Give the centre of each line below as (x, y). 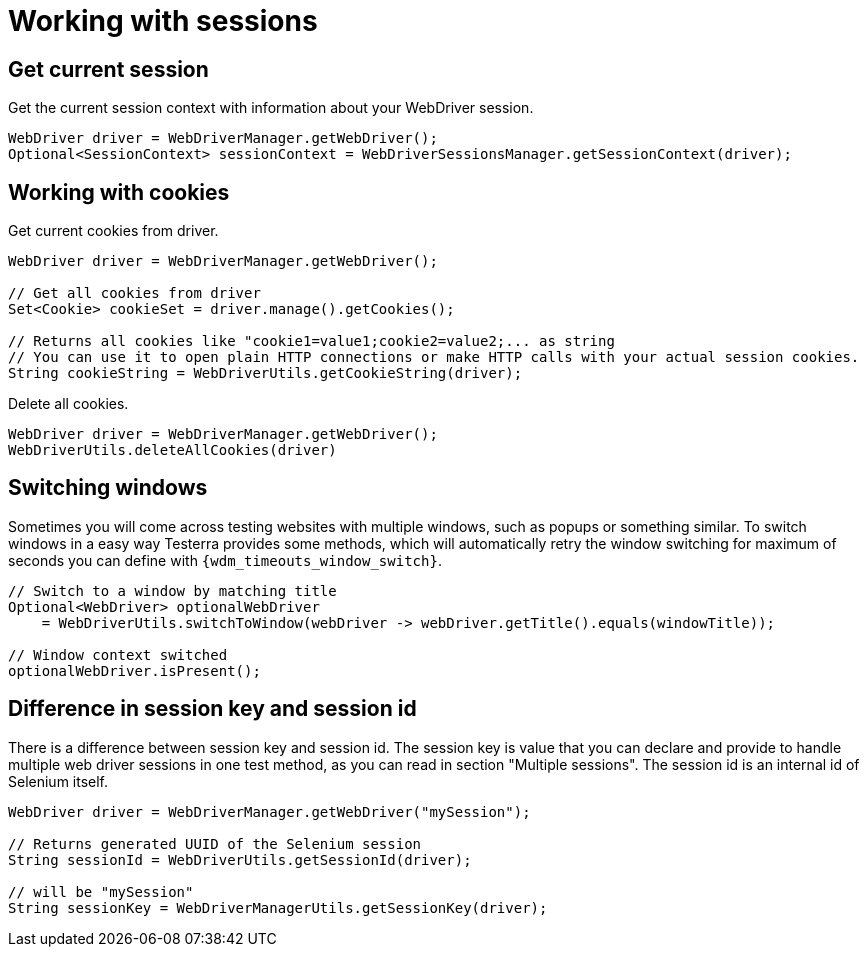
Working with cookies (119, 192)
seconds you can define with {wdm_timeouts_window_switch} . (225, 560)
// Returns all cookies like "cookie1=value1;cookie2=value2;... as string (311, 341)
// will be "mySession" (101, 891)
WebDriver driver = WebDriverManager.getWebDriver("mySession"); (269, 811)
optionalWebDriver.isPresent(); (134, 670)
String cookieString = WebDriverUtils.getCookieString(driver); (265, 373)
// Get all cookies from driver (134, 293)
